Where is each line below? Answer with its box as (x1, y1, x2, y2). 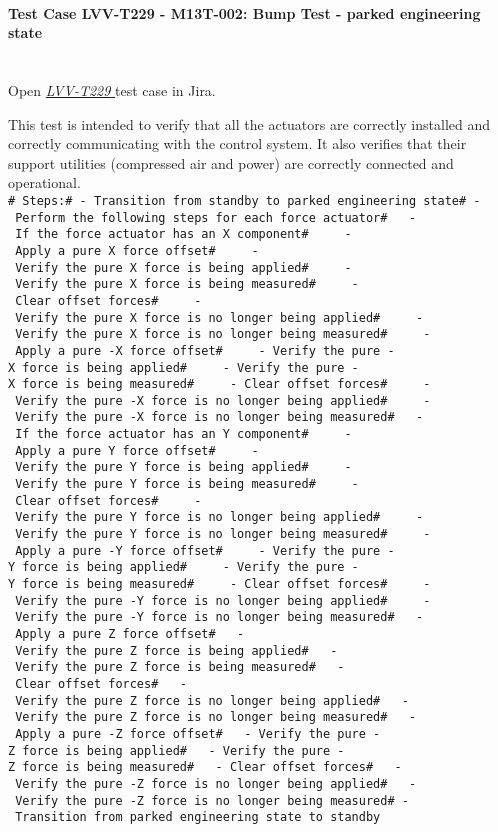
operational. (8, 172, 81, 193)
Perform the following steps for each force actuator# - (15, 210, 417, 225)
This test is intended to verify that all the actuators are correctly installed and (8, 113, 491, 134)
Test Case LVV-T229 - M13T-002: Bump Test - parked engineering (8, 2, 481, 23)
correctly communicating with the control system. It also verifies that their (8, 133, 467, 154)
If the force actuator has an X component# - (15, 227, 352, 242)
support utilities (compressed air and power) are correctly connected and (8, 152, 454, 173)
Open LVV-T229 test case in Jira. (8, 79, 216, 100)
